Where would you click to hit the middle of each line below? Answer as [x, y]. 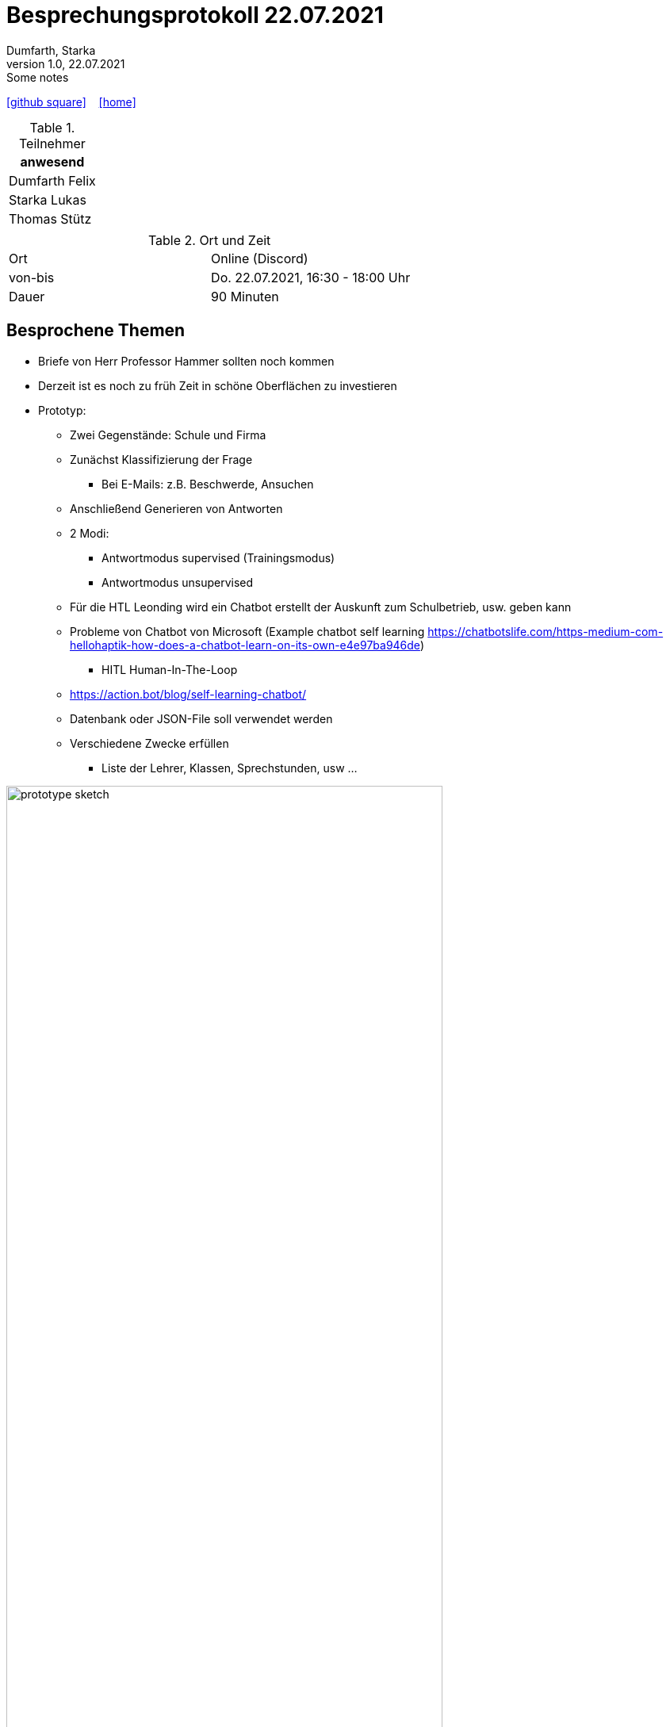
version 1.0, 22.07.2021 [66, 63]
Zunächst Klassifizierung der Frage [161, 459]
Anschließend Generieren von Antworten [176, 508]
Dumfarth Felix [52, 180]
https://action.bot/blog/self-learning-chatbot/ [188, 694]
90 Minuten [245, 296]
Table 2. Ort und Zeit [209, 240]
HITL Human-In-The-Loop [170, 669]
